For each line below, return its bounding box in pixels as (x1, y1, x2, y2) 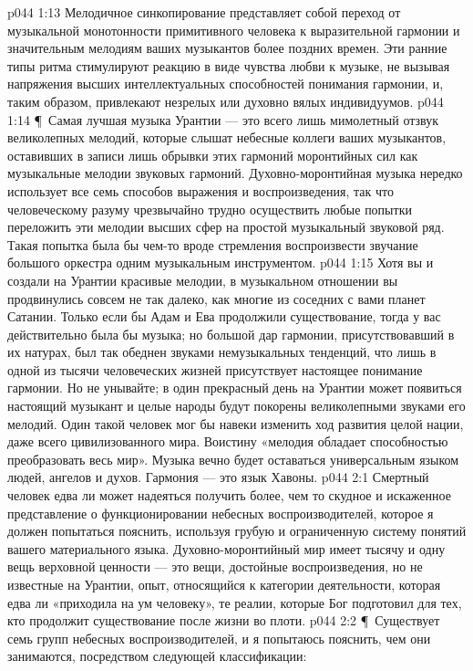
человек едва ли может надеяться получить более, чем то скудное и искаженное (7, 486, 451, 505)
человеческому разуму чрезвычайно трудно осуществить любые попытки (7, 199, 412, 218)
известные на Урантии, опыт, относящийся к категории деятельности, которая (7, 575, 441, 593)
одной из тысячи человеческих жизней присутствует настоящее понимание (7, 360, 423, 379)
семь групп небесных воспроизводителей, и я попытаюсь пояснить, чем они (7, 628, 431, 647)
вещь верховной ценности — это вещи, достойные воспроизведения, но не (7, 557, 423, 576)
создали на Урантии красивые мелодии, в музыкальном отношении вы (7, 270, 398, 289)
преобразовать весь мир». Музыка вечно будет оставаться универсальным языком (7, 449, 459, 468)
